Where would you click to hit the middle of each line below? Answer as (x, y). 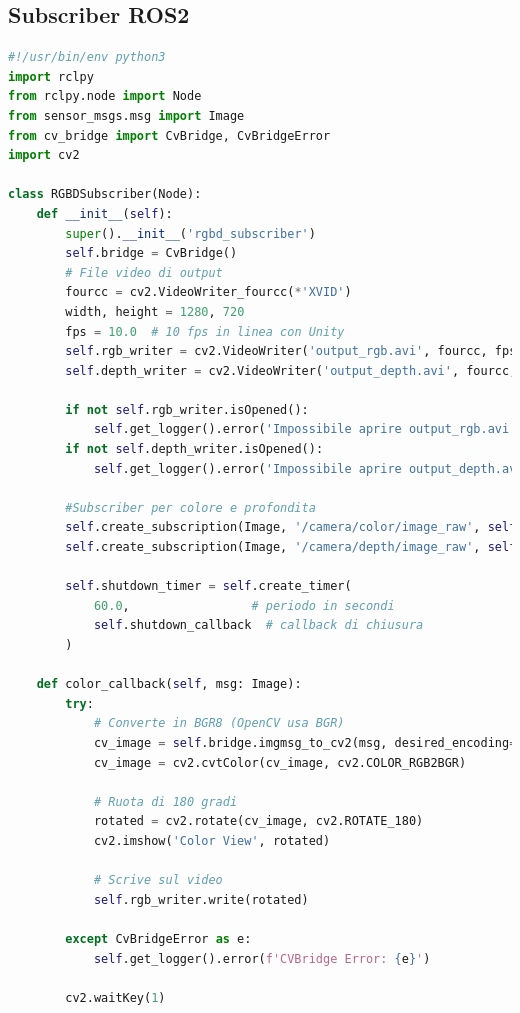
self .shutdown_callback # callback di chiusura (258, 625)
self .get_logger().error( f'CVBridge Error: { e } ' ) (262, 958)
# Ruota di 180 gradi (165, 801)
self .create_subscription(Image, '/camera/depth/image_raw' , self (291, 547)
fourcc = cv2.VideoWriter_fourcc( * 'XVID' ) (208, 292)
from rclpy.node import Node (105, 96)
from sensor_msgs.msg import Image (126, 115)
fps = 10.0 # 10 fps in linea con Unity (205, 331)
